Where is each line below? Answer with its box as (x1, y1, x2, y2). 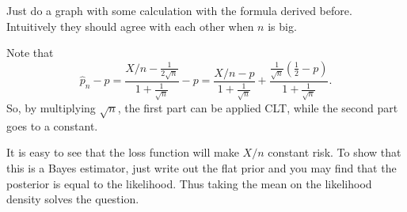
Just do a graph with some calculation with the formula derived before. (6, 2, 352, 18)
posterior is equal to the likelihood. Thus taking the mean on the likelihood (6, 175, 372, 191)
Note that (6, 44, 54, 61)
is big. (268, 17, 297, 34)
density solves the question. (6, 191, 139, 207)
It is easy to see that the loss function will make (6, 144, 239, 161)
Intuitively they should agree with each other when (6, 17, 254, 34)
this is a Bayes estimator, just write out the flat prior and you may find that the (6, 160, 397, 176)
